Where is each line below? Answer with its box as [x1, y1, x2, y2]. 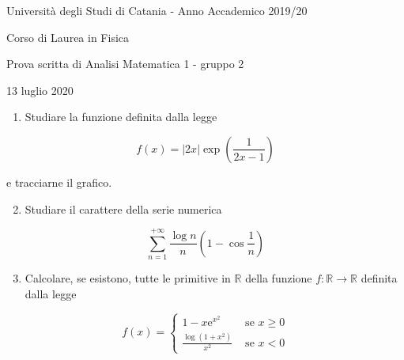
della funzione [245, 270, 312, 286]
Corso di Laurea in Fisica [6, 28, 130, 45]
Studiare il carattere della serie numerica [25, 200, 222, 217]
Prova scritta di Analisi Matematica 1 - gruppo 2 [6, 55, 244, 72]
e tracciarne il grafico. [6, 173, 112, 190]
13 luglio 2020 [6, 81, 74, 98]
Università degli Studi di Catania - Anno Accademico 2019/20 [6, 2, 308, 18]
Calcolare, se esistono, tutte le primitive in [25, 270, 231, 286]
